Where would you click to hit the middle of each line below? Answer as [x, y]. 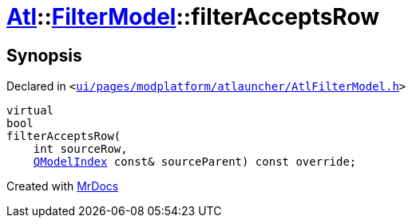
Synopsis [44, 55]
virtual [30, 111]
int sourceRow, [80, 149]
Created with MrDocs [63, 186]
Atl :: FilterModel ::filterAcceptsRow [193, 17]
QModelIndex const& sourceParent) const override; [195, 162]
